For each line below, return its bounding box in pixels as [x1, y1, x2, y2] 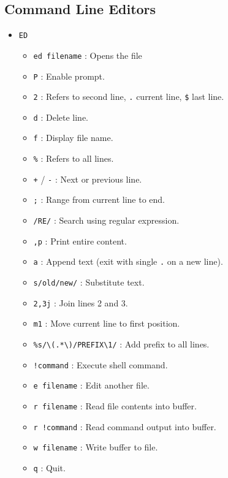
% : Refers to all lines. [33, 152, 114, 165]
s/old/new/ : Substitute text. [33, 276, 145, 289]
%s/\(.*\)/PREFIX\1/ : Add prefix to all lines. [33, 338, 210, 351]
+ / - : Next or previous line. [33, 172, 142, 185]
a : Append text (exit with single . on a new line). [33, 255, 223, 268]
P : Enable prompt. [33, 69, 105, 82]
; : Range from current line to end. [33, 193, 165, 206]
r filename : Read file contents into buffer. [33, 400, 197, 412]
